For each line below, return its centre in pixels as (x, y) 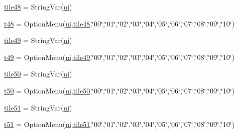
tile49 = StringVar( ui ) (38, 40)
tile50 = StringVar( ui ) (38, 74)
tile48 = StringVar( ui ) (38, 6)
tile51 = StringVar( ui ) (38, 107)
